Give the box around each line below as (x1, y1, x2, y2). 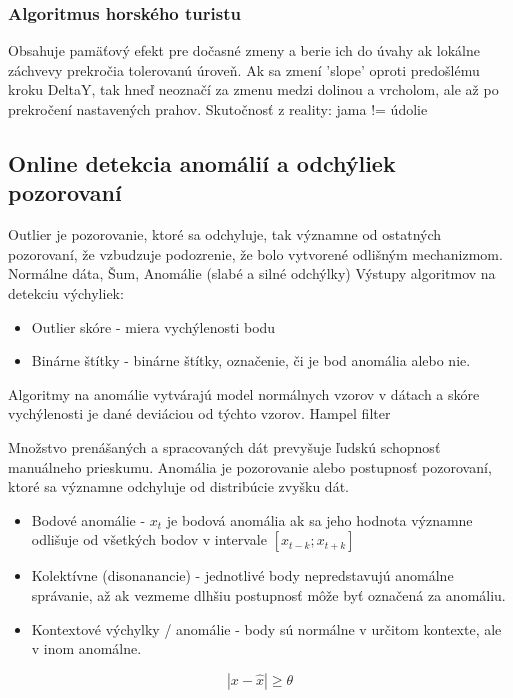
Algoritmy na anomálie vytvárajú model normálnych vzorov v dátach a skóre (8, 383, 480, 404)
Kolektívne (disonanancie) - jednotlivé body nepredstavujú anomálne (31, 565, 454, 586)
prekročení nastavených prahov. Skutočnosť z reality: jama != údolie (8, 99, 428, 119)
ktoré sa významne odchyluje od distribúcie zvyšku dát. (8, 476, 349, 497)
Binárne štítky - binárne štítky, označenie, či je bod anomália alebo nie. (31, 350, 471, 371)
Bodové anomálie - (31, 509, 146, 530)
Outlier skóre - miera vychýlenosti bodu (31, 316, 276, 337)
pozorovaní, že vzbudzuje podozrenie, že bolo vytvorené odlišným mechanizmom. (8, 243, 503, 264)
